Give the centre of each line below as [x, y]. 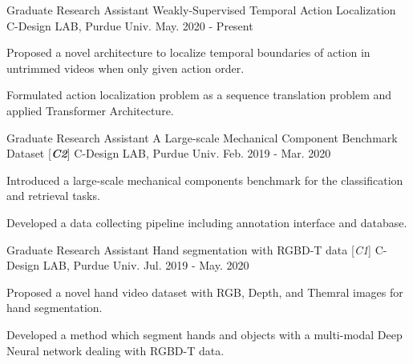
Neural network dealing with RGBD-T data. [115, 350]
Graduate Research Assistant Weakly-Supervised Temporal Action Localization [201, 10]
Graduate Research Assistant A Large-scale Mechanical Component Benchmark [202, 137]
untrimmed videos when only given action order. [126, 68]
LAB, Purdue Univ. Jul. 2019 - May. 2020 [146, 265]
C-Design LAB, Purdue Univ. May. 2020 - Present [130, 25]
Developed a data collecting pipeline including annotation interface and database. [207, 222]
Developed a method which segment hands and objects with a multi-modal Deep [204, 334]
